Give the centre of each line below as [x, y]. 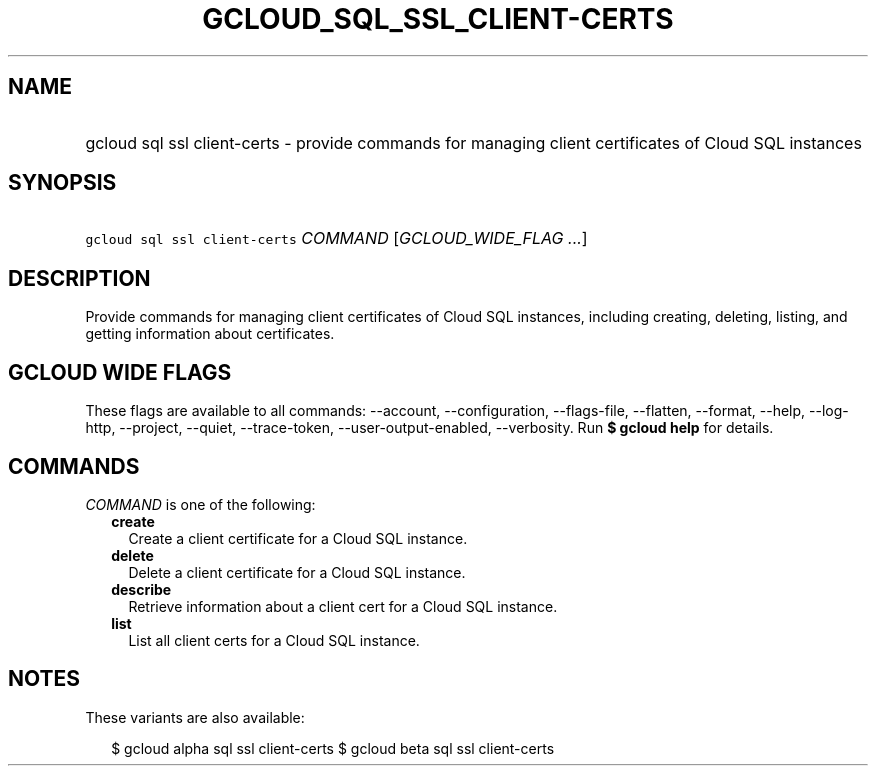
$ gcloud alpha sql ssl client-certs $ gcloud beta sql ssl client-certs [333, 748]
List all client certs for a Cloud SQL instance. [274, 640]
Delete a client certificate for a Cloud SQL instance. [297, 572]
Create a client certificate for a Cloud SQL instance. [298, 538]
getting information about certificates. [210, 334]
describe [141, 589]
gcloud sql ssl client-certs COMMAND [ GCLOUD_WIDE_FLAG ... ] [336, 238]
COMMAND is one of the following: [200, 504]
